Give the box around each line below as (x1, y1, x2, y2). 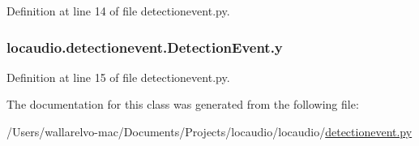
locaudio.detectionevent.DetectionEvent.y (6, 36, 283, 57)
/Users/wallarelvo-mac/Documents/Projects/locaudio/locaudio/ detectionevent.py (6, 123, 413, 140)
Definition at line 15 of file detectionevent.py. (6, 68, 230, 85)
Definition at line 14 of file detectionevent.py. (6, 2, 230, 19)
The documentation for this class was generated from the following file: (6, 96, 359, 113)
